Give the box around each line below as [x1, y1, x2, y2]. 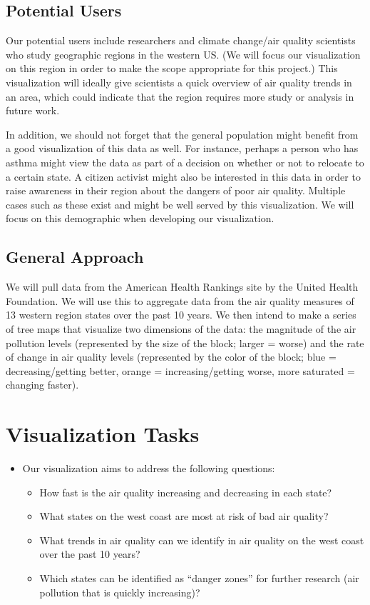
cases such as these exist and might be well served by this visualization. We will [6, 196, 354, 211]
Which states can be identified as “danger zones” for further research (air [39, 570, 359, 585]
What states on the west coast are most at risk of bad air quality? [39, 509, 329, 524]
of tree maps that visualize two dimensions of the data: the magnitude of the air [6, 321, 356, 336]
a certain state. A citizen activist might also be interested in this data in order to [6, 169, 361, 184]
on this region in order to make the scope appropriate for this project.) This [6, 61, 338, 76]
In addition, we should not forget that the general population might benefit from [6, 126, 359, 141]
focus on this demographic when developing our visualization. [6, 211, 274, 226]
